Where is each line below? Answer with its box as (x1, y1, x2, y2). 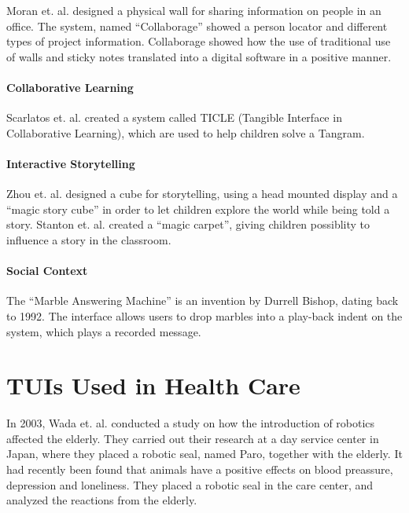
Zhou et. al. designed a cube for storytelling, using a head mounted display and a (6, 185, 398, 202)
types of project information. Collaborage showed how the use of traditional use (6, 33, 391, 49)
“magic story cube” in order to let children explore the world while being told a (6, 200, 390, 217)
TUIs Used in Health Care (6, 369, 300, 401)
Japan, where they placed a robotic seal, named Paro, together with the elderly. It (6, 445, 403, 462)
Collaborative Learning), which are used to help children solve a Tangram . (6, 124, 365, 141)
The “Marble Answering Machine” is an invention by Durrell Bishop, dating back (6, 292, 399, 309)
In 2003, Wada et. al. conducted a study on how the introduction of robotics (6, 415, 375, 431)
